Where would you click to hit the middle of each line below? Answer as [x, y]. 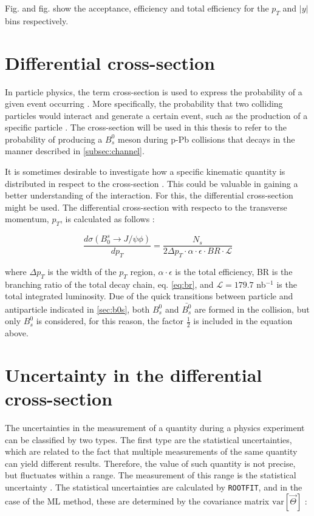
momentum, [27, 219]
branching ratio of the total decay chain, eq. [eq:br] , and [109, 284]
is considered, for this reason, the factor [110, 321]
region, [143, 272]
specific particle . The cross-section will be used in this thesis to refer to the [146, 127]
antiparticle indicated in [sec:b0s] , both [77, 309]
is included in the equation [243, 321]
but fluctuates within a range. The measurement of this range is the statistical [151, 475]
